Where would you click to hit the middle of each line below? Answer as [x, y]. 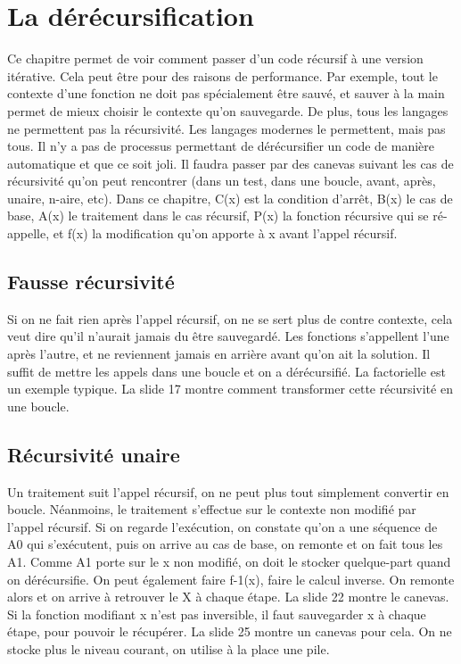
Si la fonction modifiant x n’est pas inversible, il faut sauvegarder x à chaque [217, 614]
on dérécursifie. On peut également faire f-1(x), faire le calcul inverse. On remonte [231, 579]
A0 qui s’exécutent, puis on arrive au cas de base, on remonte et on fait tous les [225, 544]
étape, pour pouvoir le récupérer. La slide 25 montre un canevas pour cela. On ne [230, 631]
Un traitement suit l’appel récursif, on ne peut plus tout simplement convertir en [228, 491]
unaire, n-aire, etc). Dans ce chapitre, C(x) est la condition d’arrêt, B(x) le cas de [230, 198]
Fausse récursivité [91, 282]
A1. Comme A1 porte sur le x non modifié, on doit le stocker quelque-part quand [229, 561]
